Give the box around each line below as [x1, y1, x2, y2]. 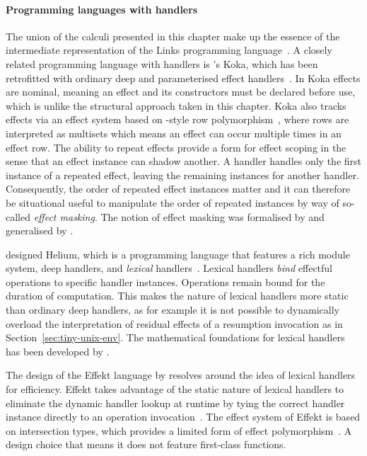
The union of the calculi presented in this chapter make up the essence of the [6, 28, 340, 43]
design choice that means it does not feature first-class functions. [6, 437, 286, 452]
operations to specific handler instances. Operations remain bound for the [6, 274, 325, 289]
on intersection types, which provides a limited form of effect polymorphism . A [6, 423, 352, 438]
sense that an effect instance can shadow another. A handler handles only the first [6, 154, 362, 169]
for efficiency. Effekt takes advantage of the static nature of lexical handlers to [6, 382, 344, 397]
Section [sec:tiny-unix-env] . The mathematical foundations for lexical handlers [6, 330, 345, 345]
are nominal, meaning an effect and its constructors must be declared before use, [6, 84, 356, 99]
